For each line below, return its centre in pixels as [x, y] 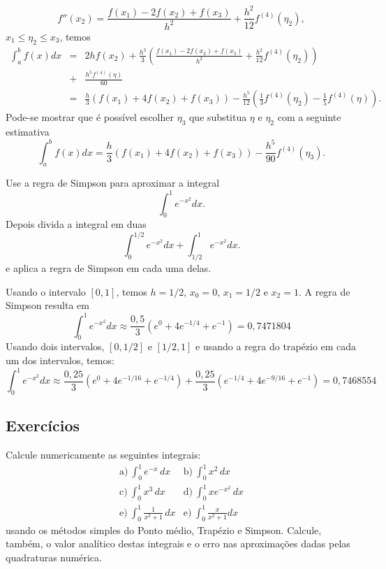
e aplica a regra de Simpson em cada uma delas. [109, 268]
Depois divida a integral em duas [76, 224]
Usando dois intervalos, [55, 346]
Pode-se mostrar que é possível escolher [90, 117]
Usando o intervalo [46, 291]
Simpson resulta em [47, 305]
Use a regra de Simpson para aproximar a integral [113, 183]
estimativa [28, 132]
